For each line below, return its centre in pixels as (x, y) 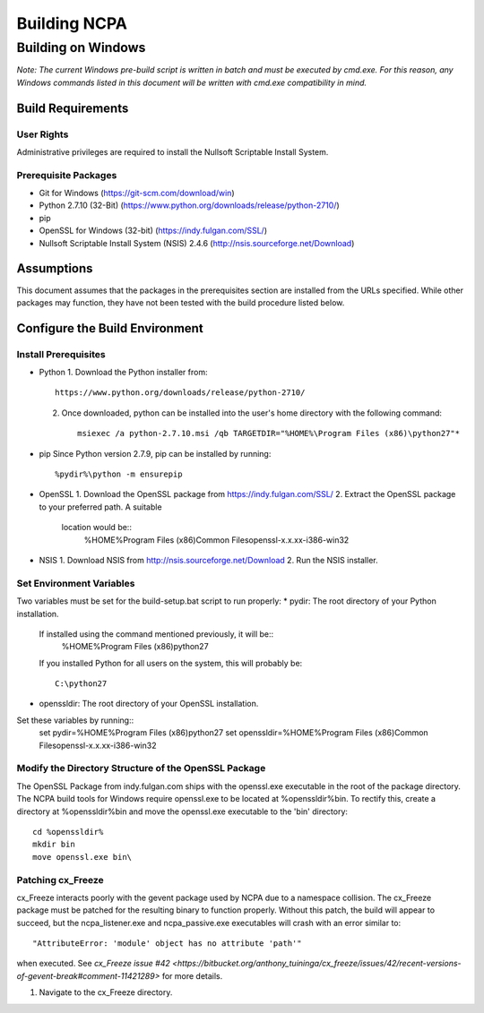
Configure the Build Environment (110, 328)
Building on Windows (81, 47)
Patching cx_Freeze (60, 880)
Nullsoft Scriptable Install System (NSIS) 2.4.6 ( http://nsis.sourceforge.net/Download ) (197, 243)
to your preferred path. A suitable (100, 507)
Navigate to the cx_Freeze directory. (106, 992)
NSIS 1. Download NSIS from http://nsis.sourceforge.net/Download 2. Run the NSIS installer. (208, 560)
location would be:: (96, 528)
